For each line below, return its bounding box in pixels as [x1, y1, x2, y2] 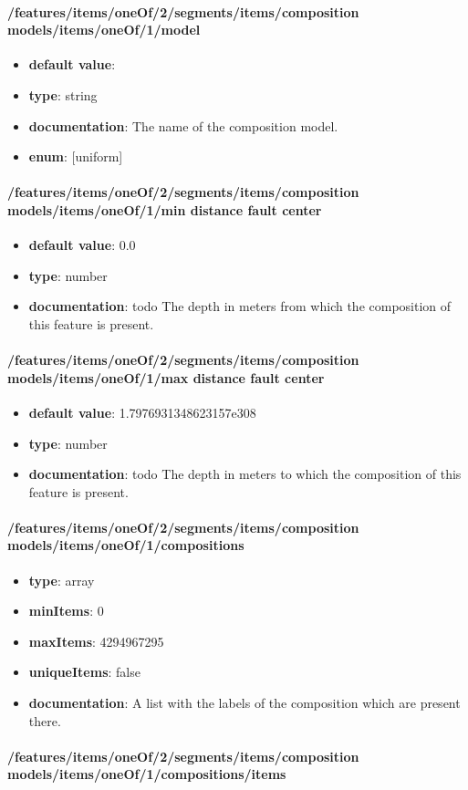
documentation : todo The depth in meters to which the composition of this [28, 464, 462, 483]
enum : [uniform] [28, 147, 123, 166]
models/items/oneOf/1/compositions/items [7, 764, 286, 784]
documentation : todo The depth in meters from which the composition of [28, 296, 452, 316]
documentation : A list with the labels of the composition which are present [28, 693, 461, 712]
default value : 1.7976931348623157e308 [28, 402, 256, 421]
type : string [28, 85, 98, 104]
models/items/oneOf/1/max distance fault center [7, 368, 325, 387]
